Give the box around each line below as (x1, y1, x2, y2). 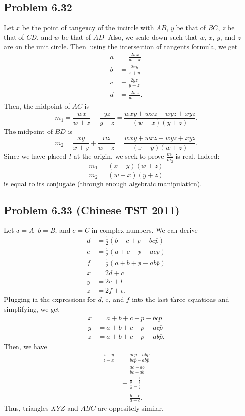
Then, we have (4, 341, 47, 351)
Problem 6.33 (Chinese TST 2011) (4, 202, 180, 217)
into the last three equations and (132, 294, 229, 304)
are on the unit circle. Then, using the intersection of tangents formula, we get (4, 41, 238, 51)
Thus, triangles (4, 403, 49, 413)
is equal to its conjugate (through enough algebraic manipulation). (4, 178, 202, 188)
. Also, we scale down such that (104, 32, 198, 42)
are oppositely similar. (98, 403, 164, 413)
